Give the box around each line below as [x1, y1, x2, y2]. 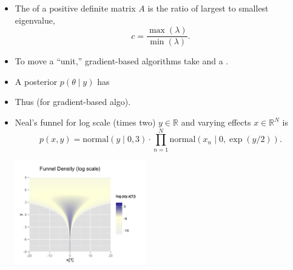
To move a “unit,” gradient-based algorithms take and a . [15, 55, 229, 67]
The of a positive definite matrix [15, 2, 136, 14]
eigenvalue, [15, 13, 55, 26]
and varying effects [181, 116, 251, 129]
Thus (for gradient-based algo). [15, 95, 131, 108]
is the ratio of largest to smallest [147, 2, 269, 14]
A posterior [15, 75, 58, 87]
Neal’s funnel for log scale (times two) [15, 116, 156, 129]
